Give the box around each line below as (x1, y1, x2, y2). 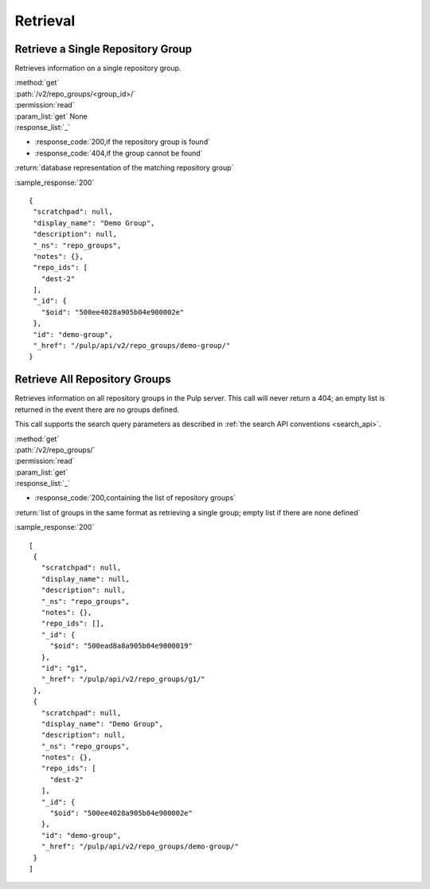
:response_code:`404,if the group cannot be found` (34, 148, 203, 158)
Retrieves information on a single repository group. (14, 64, 182, 73)
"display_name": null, (41, 574, 131, 583)
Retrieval (14, 12, 76, 29)
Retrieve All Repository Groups (14, 373, 171, 386)
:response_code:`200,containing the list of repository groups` (34, 493, 236, 503)
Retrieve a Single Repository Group (14, 42, 193, 56)
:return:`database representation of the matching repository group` (14, 163, 234, 173)
